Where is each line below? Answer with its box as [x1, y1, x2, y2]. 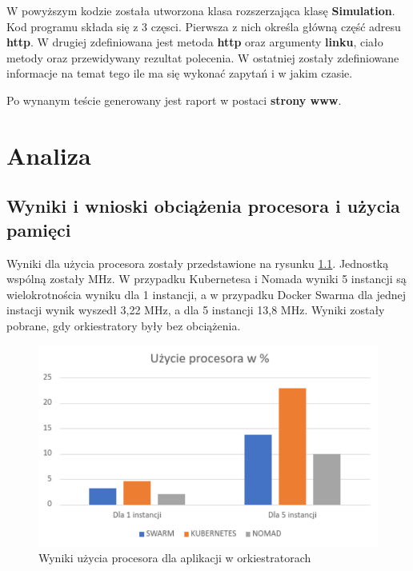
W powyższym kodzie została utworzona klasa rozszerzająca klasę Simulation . [6, 2, 395, 18]
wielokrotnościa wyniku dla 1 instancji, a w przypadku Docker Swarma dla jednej [6, 285, 407, 302]
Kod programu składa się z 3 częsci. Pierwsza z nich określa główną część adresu [6, 18, 401, 34]
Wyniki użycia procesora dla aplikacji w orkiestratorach [38, 549, 311, 566]
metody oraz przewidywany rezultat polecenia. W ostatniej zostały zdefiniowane [6, 49, 399, 66]
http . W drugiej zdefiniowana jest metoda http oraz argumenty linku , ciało [6, 34, 383, 50]
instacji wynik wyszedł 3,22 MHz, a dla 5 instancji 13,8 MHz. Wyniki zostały [6, 301, 385, 318]
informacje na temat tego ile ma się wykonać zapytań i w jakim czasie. [6, 65, 353, 82]
